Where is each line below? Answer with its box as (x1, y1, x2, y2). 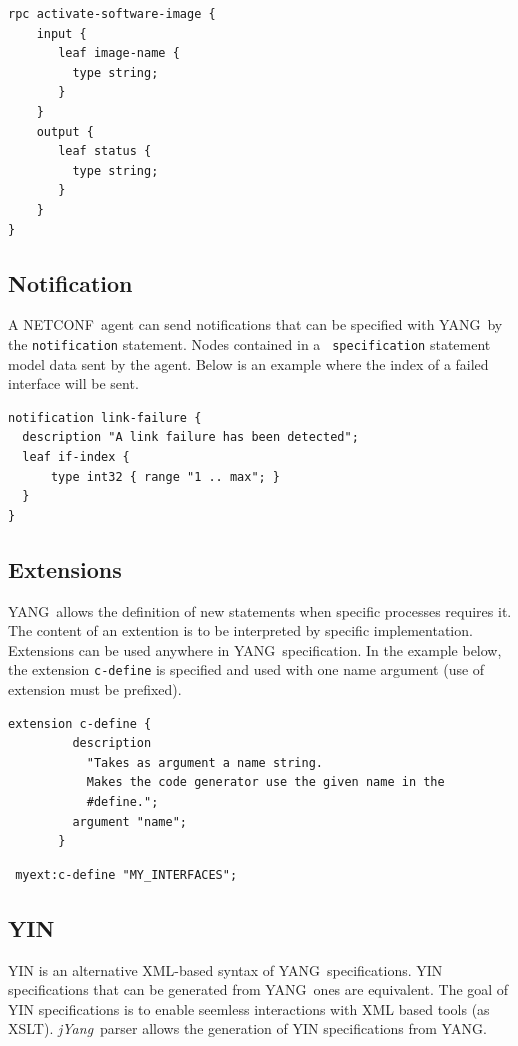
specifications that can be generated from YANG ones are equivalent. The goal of (8, 979, 509, 1000)
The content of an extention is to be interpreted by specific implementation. (8, 620, 473, 641)
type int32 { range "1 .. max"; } (50, 469, 281, 484)
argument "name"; (72, 814, 187, 829)
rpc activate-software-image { (8, 7, 216, 21)
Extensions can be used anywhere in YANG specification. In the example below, (8, 639, 502, 660)
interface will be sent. (8, 373, 139, 394)
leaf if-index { (22, 449, 130, 464)
